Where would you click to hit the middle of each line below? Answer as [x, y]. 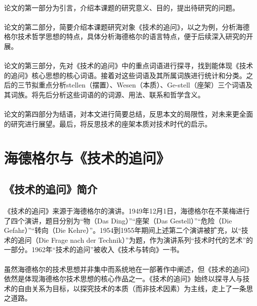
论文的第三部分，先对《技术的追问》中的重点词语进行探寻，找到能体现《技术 [128, 66]
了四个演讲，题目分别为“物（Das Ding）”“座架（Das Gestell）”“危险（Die [118, 220]
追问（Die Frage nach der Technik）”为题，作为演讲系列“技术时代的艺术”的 [135, 240]
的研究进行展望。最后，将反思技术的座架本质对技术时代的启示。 [108, 123]
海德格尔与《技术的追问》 [87, 157]
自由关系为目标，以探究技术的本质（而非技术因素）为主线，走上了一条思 [135, 288]
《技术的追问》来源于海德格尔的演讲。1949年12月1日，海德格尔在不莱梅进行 [127, 211]
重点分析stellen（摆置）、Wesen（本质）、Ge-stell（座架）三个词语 [142, 85]
